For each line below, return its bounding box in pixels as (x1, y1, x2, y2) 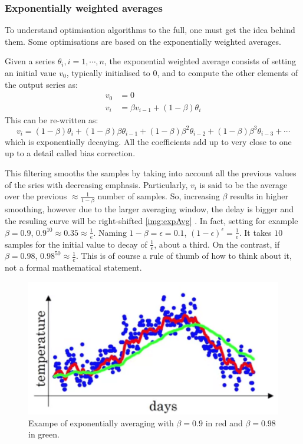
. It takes (239, 226, 272, 238)
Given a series (5, 55, 55, 67)
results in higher (230, 190, 289, 202)
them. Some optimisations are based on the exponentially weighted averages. (5, 35, 281, 47)
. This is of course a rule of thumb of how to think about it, (76, 249, 292, 262)
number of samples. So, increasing (97, 190, 220, 202)
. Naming (93, 226, 127, 238)
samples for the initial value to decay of (5, 238, 147, 250)
